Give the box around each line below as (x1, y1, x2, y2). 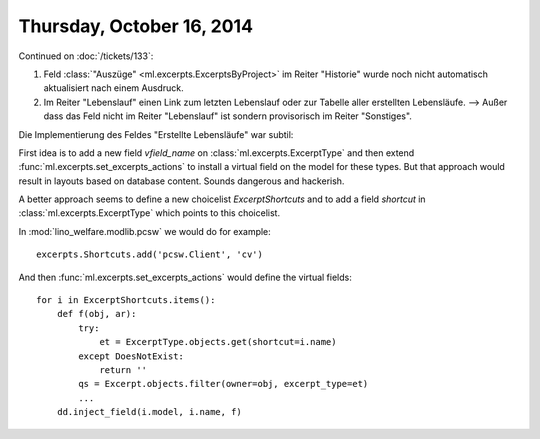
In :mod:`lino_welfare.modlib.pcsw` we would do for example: (18, 225, 272, 237)
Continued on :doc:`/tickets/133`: (18, 50, 154, 62)
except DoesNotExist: (78, 350, 185, 362)
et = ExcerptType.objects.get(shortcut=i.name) (99, 336, 337, 348)
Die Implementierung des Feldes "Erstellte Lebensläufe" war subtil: (18, 128, 294, 140)
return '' (99, 364, 148, 375)
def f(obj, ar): (56, 308, 137, 320)
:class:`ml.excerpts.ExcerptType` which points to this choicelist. (18, 207, 280, 219)
